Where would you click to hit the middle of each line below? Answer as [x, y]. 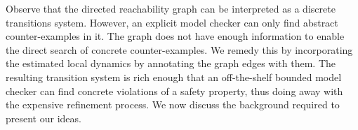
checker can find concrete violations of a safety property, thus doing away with [174, 91]
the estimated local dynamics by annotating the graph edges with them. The [171, 63]
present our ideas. [44, 118]
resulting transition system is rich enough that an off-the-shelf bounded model [174, 77]
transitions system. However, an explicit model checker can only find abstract [172, 22]
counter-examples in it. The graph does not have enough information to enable [175, 36]
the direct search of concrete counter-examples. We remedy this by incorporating [179, 49]
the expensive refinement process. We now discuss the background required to [173, 104]
